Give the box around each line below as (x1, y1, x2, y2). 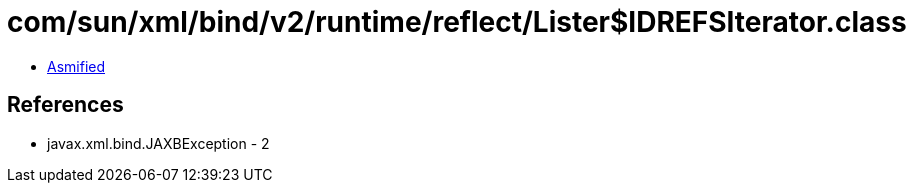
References (7, 92, 124, 118)
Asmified (47, 57, 106, 75)
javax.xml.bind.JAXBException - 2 (47, 134, 270, 152)
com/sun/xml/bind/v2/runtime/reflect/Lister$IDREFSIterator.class (7, 5, 907, 39)
